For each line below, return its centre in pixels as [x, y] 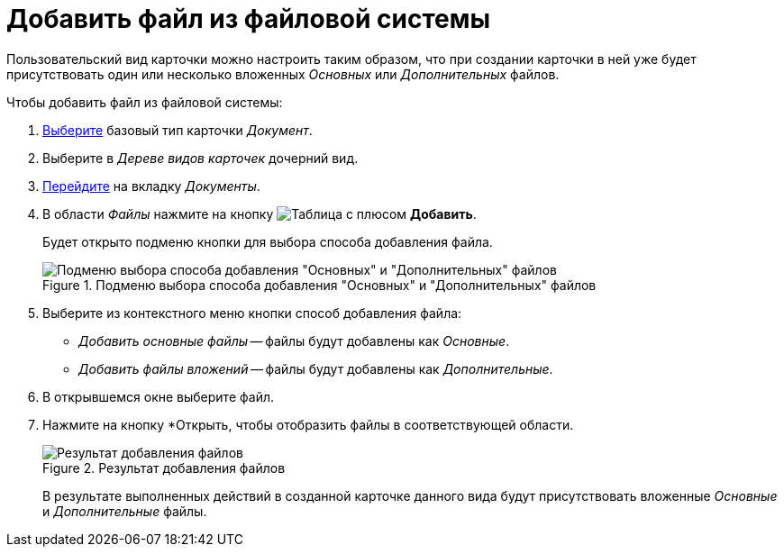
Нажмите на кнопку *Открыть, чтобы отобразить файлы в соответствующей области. [308, 424]
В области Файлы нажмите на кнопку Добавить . [260, 213]
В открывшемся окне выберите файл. [158, 396]
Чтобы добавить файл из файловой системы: [145, 102]
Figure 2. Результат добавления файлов [164, 468]
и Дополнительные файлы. [125, 511]
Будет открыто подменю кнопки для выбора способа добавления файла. [268, 241]
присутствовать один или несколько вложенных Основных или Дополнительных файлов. [283, 74]
